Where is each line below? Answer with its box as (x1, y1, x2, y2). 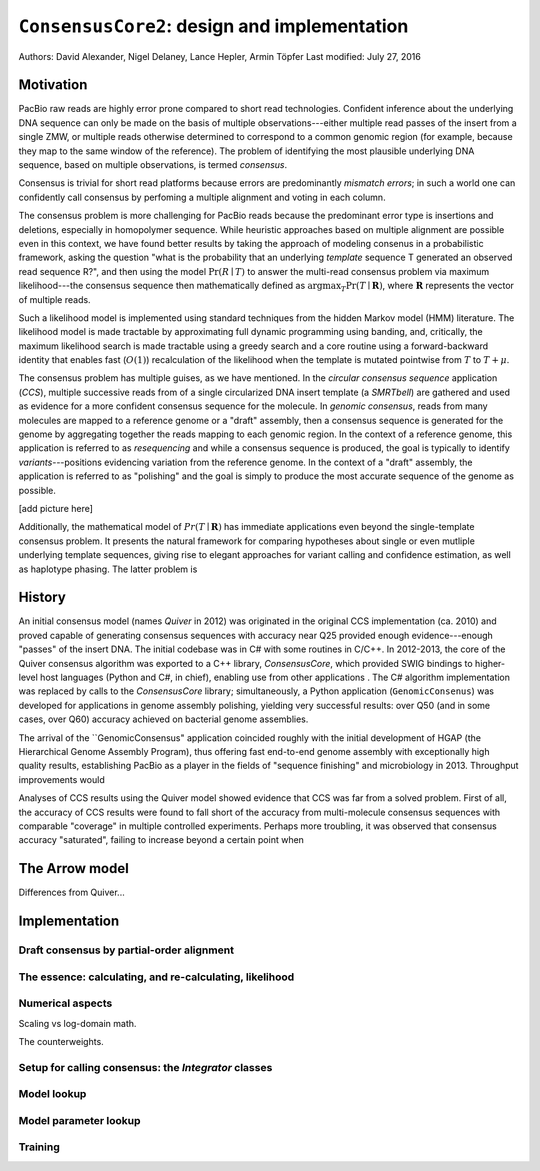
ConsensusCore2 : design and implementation (18, 15, 409, 37)
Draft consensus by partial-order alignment (18, 943, 235, 957)
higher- (475, 657, 505, 669)
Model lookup (18, 1087, 87, 1101)
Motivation (18, 76, 88, 94)
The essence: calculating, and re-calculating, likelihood (18, 970, 295, 984)
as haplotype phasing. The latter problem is (18, 563, 198, 575)
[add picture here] (18, 503, 94, 514)
